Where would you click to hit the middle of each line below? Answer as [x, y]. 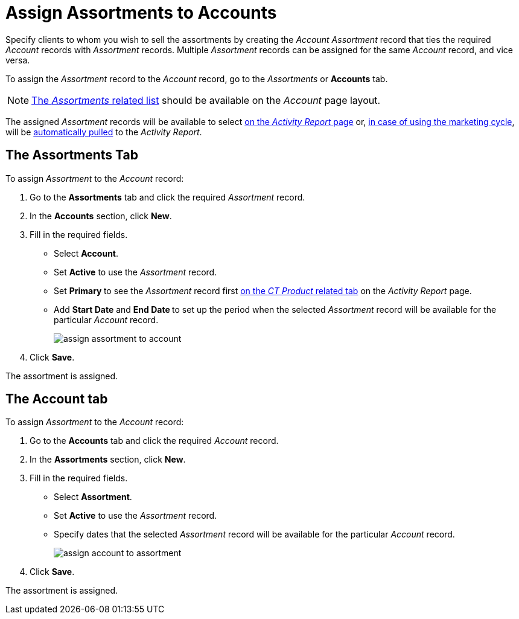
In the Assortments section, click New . [108, 460]
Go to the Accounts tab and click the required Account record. [154, 441]
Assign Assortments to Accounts [141, 13]
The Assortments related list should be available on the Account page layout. [206, 100]
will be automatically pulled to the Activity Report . [104, 132]
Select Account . [86, 253]
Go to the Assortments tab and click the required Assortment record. [167, 197]
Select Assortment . [93, 497]
